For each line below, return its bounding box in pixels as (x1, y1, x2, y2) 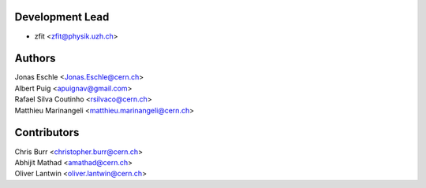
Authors (14, 52, 56, 65)
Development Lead (14, 10, 110, 24)
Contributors (14, 126, 80, 139)
